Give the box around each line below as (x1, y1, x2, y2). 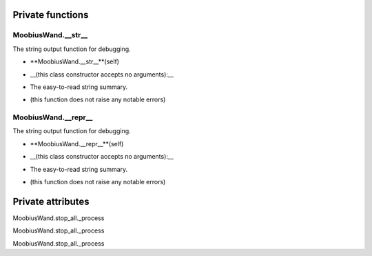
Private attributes (12, 195, 90, 207)
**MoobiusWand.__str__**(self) (30, 57, 120, 66)
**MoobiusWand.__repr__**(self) (30, 139, 124, 148)
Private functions (12, 9, 89, 21)
